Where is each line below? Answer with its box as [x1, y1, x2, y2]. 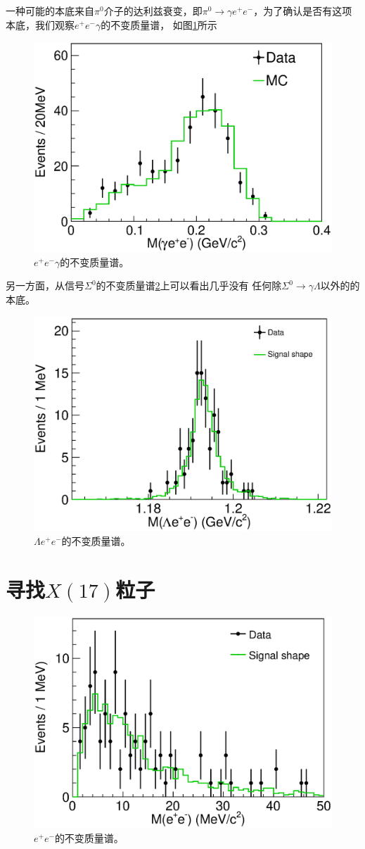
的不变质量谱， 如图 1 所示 [101, 17, 217, 32]
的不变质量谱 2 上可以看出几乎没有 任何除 [96, 278, 282, 293]
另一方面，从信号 [6, 278, 84, 293]
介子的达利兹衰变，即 [103, 4, 203, 18]
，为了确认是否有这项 [253, 4, 352, 18]
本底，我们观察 [6, 17, 75, 32]
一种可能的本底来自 [6, 4, 94, 18]
